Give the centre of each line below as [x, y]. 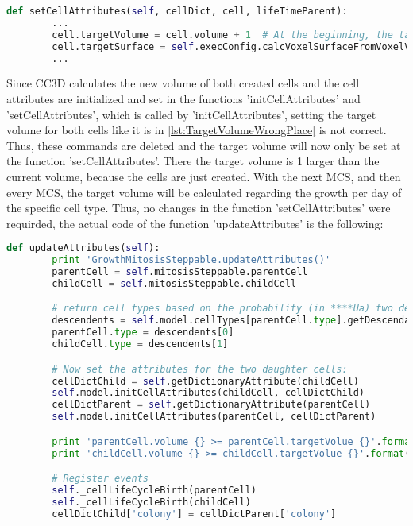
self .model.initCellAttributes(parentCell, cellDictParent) [214, 417]
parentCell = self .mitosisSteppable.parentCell [180, 272]
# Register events [100, 479]
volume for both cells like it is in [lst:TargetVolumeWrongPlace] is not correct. [197, 130]
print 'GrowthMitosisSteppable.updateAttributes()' [191, 260]
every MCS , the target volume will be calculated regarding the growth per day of [204, 192]
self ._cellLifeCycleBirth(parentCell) [154, 490]
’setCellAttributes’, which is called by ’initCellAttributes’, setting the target [191, 114]
